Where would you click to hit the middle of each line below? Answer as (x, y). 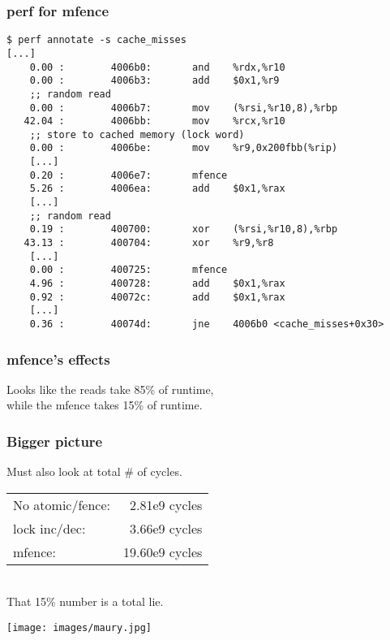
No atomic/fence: (62, 504)
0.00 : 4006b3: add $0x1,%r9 (154, 81)
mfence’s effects (58, 359)
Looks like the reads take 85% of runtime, (110, 389)
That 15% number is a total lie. (85, 601)
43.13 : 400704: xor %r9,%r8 (149, 243)
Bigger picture (55, 441)
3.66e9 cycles (166, 528)
